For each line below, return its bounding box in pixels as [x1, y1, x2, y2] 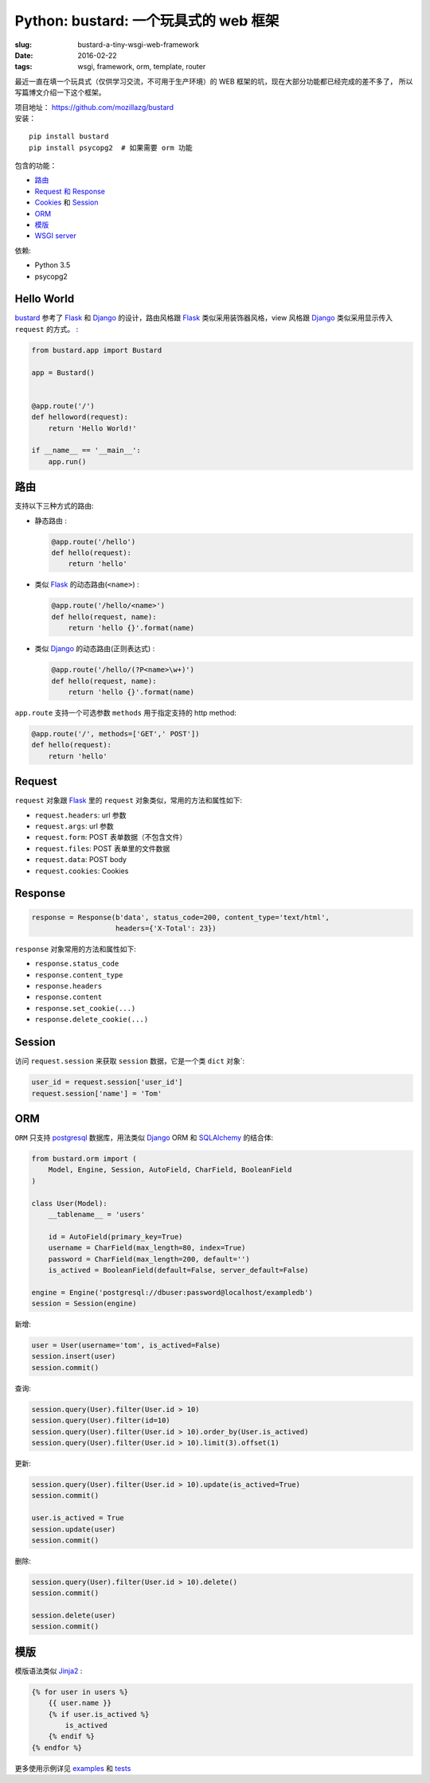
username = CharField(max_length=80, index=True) [48, 1243, 246, 1253]
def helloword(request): [31, 412, 129, 422]
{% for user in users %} [31, 1687, 129, 1696]
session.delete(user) [31, 1611, 116, 1620]
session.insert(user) [31, 1352, 116, 1361]
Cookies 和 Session [34, 197, 99, 207]
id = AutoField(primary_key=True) [48, 1232, 183, 1241]
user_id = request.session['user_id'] [31, 1078, 183, 1087]
